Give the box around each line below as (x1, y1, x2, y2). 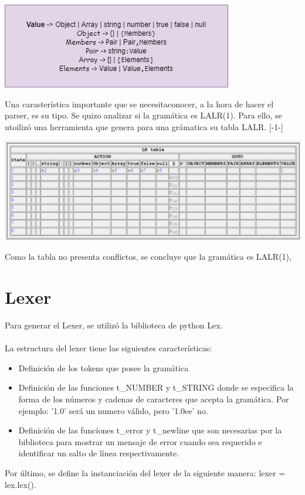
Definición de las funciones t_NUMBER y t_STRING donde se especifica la (18, 381, 294, 394)
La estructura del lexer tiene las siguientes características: (5, 342, 212, 354)
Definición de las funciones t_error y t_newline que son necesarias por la (18, 424, 282, 436)
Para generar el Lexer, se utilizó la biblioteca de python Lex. (5, 319, 223, 331)
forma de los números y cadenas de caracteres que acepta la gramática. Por (18, 392, 289, 405)
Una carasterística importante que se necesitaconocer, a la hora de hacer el (5, 97, 274, 110)
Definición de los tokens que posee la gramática (18, 361, 189, 374)
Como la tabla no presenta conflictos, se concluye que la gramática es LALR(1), (5, 250, 292, 263)
